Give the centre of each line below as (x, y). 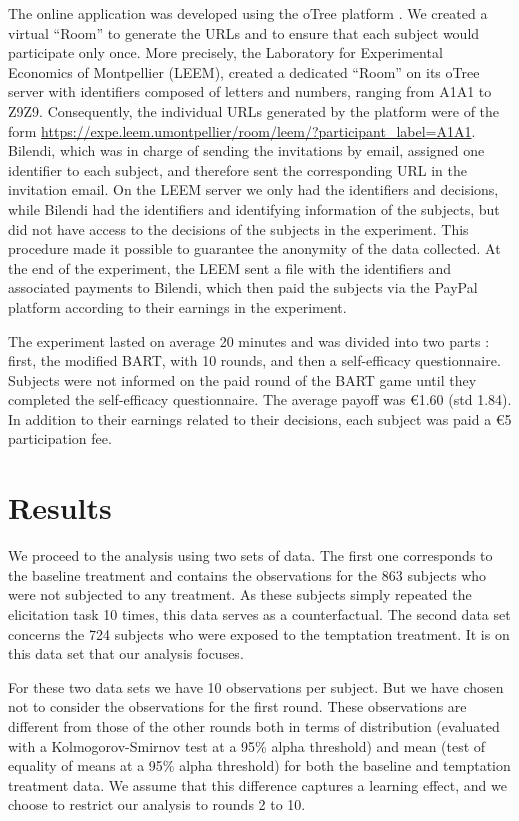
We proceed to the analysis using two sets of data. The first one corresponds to (250, 555)
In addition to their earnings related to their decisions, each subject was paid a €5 (260, 418)
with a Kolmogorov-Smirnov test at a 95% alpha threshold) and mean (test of (247, 745)
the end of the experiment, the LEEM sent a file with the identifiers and (229, 267)
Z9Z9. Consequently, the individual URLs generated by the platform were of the (254, 110)
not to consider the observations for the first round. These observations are (237, 706)
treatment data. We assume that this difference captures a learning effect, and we (257, 784)
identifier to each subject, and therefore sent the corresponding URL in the (237, 169)
